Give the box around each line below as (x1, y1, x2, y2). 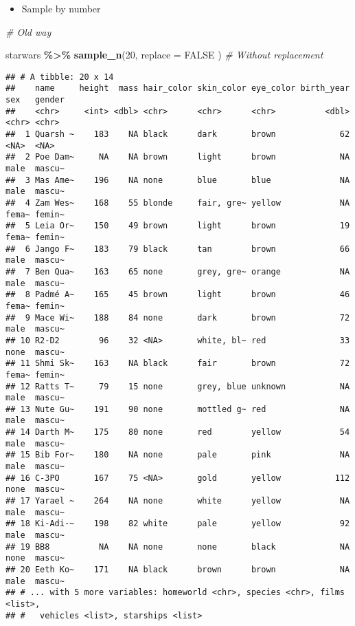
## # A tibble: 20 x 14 (5, 72, 114, 82)
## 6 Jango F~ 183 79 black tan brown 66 (5, 244, 350, 254)
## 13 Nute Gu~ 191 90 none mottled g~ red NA (5, 404, 350, 414)
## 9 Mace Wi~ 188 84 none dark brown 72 (5, 312, 350, 323)
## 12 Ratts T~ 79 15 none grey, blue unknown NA (5, 381, 350, 391)
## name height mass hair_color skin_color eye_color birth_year (5, 83, 350, 94)
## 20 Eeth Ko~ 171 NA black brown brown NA (5, 565, 350, 574)
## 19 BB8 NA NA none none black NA (5, 541, 350, 552)
